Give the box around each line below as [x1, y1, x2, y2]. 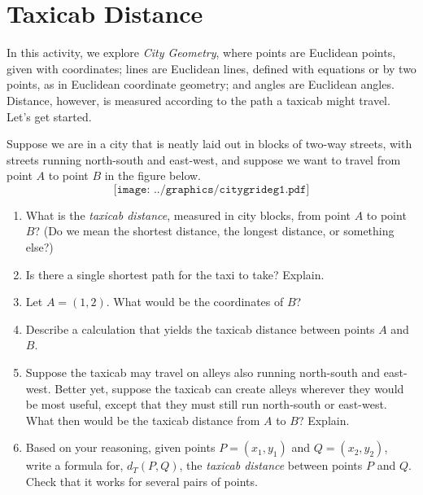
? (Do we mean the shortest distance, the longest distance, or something [34, 222, 395, 239]
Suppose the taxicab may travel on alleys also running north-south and [25, 364, 381, 381]
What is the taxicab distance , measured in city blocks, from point [25, 206, 351, 223]
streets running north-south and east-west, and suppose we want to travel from [7, 151, 401, 168]
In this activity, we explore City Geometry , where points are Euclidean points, [7, 44, 396, 61]
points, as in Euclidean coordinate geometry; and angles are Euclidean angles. [7, 76, 395, 93]
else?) [25, 239, 54, 256]
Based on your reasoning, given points [25, 439, 216, 456]
